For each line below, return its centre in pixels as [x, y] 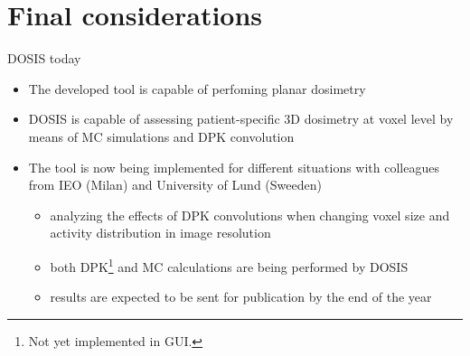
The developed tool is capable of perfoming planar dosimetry [197, 88]
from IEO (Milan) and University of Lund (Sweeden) [175, 185]
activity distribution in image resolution [160, 233]
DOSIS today [44, 58]
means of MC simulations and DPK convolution [161, 136]
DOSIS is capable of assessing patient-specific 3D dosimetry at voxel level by [241, 119]
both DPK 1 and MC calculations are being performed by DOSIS [229, 265]
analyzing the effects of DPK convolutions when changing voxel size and [250, 215]
